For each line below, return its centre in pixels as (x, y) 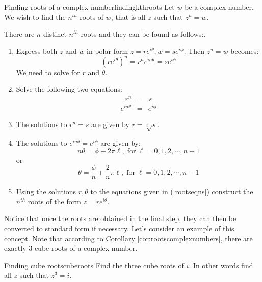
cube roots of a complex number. (86, 248)
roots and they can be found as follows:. (143, 34)
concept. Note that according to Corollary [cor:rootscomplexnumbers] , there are (128, 238)
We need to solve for (48, 72)
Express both (37, 51)
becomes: (245, 51)
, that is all (128, 17)
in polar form (108, 51)
